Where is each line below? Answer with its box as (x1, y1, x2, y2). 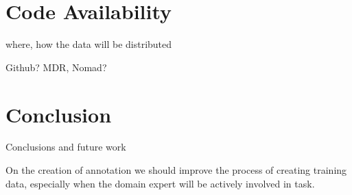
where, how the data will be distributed (5, 37, 172, 51)
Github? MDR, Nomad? (5, 60, 107, 74)
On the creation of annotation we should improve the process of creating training (5, 163, 347, 177)
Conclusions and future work (5, 140, 126, 154)
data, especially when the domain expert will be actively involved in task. (5, 176, 315, 190)
